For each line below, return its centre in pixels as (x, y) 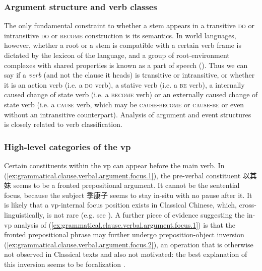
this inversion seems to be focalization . (65, 264)
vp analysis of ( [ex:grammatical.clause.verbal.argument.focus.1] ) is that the (120, 224)
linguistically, (24, 214)
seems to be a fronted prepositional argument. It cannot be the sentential (126, 185)
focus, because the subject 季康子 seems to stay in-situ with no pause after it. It (128, 195)
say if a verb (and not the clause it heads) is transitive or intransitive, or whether (129, 75)
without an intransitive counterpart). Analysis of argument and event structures (128, 114)
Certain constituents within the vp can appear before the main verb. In (114, 165)
